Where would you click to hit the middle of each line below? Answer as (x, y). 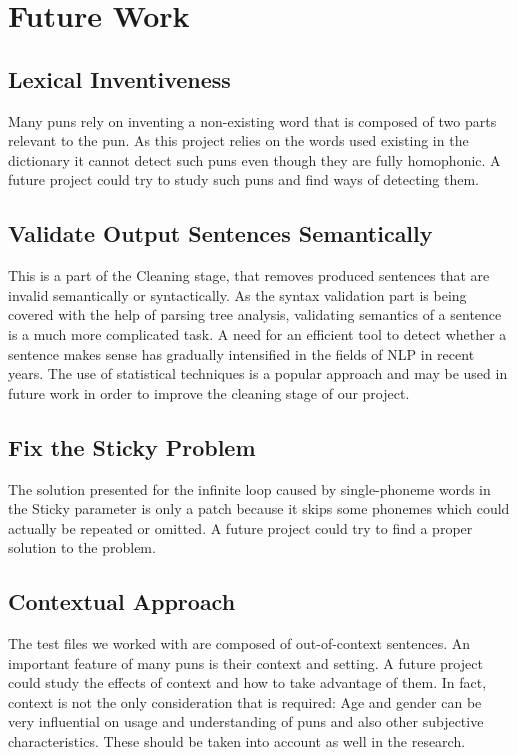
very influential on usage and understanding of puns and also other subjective (246, 721)
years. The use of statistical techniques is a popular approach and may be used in (258, 373)
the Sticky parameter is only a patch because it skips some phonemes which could (259, 508)
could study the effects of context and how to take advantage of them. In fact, (247, 682)
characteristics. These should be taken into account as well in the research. (237, 741)
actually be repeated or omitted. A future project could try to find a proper (240, 527)
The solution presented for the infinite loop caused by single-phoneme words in (249, 488)
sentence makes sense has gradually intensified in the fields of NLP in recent (241, 353)
